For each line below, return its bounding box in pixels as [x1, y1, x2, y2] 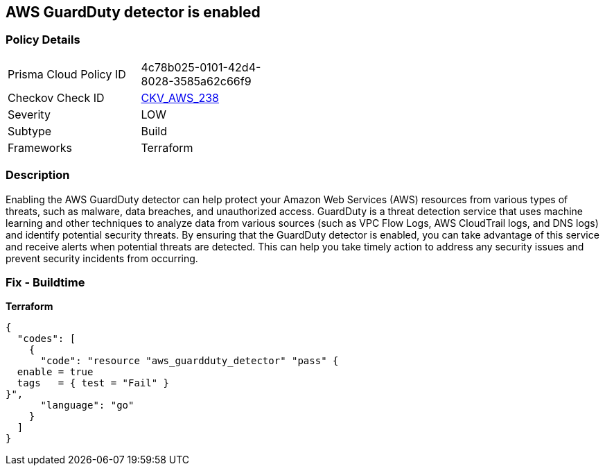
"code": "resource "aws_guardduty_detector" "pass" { [40, 355, 339, 367]
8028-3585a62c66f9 [141, 74, 252, 88]
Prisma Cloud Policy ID [8, 67, 126, 81]
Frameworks [8, 140, 72, 155]
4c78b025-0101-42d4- [141, 60, 261, 74]
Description [6, 168, 70, 182]
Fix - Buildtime [6, 275, 85, 289]
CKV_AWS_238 [141, 90, 220, 105]
